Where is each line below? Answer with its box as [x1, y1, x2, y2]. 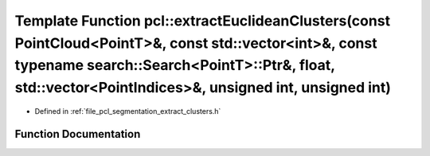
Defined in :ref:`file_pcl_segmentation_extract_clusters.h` [34, 106, 221, 115]
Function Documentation [14, 127, 141, 141]
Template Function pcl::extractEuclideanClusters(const [14, 12, 390, 29]
